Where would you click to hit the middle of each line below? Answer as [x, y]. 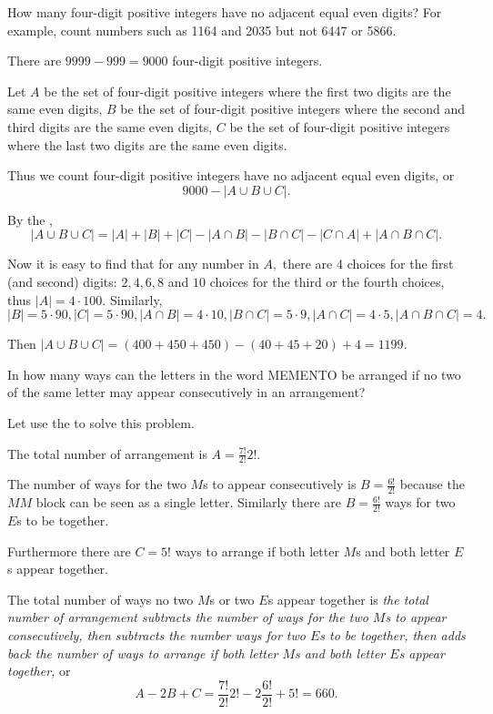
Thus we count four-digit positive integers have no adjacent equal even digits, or [231, 175]
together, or [39, 671]
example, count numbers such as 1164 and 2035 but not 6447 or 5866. [202, 30]
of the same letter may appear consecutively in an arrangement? [186, 392]
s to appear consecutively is [280, 484]
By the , [30, 219]
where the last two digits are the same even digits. [147, 144]
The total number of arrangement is [107, 453]
